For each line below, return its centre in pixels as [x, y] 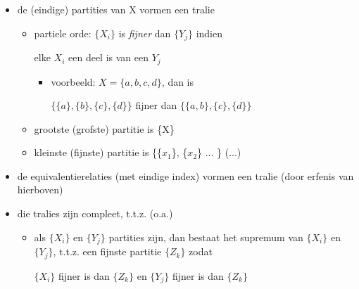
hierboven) [40, 190]
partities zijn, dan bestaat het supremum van [206, 237]
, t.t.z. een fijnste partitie [107, 251]
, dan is [178, 81]
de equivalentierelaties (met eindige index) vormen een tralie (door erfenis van [185, 175]
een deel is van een [109, 57]
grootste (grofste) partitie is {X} [104, 128]
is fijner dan [145, 33]
